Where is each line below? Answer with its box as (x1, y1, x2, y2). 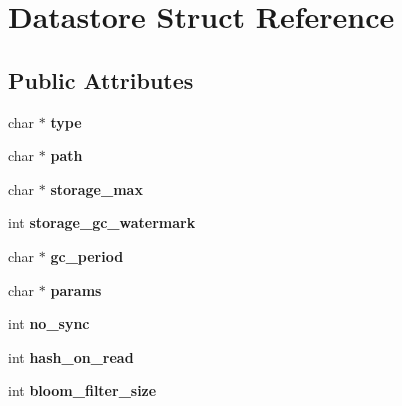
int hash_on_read (8, 346, 134, 367)
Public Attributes (8, 64, 194, 95)
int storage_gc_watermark (8, 212, 196, 233)
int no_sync (8, 313, 90, 334)
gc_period (50, 245, 124, 266)
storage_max (50, 178, 143, 199)
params (50, 279, 102, 300)
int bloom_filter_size (8, 380, 157, 401)
